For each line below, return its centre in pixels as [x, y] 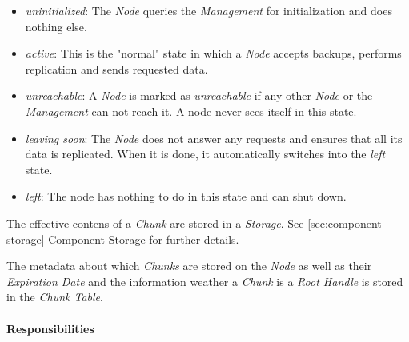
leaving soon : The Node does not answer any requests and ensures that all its [214, 138]
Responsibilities [50, 328]
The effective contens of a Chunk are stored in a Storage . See [155, 223]
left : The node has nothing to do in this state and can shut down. [186, 196]
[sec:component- [347, 223]
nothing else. [56, 26]
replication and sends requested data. [116, 68]
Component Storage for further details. [144, 239]
